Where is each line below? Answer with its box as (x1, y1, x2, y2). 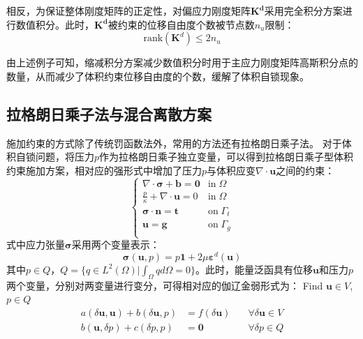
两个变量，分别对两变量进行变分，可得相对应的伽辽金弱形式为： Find (6, 278, 323, 292)
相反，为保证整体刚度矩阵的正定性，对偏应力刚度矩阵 (6, 3, 251, 17)
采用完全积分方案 (264, 3, 343, 17)
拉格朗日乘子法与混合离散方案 (6, 103, 212, 124)
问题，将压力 (35, 149, 94, 164)
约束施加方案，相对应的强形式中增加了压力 (6, 163, 202, 177)
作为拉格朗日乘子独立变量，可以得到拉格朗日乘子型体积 (99, 149, 354, 164)
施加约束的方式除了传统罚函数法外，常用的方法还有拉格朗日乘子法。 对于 (6, 135, 342, 150)
